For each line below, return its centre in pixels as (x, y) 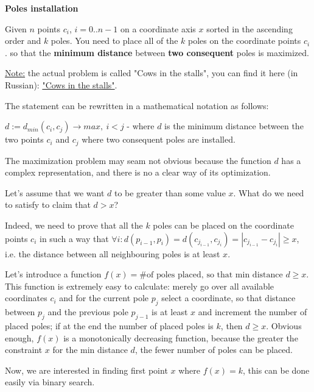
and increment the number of (253, 312)
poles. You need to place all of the (114, 41)
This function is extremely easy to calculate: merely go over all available (140, 286)
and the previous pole (88, 312)
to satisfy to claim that (48, 205)
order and (23, 41)
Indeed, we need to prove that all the (74, 225)
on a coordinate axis (158, 28)
